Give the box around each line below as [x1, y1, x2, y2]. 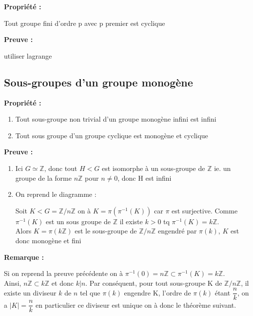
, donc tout [44, 163, 78, 173]
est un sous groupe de [46, 216, 111, 226]
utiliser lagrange [4, 50, 52, 61]
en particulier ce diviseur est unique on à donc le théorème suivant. [36, 299, 236, 310]
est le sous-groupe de [75, 226, 137, 236]
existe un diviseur [4, 287, 57, 297]
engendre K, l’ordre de [124, 287, 191, 297]
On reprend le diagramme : [15, 189, 97, 199]
